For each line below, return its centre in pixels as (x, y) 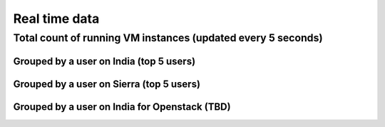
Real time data (56, 19)
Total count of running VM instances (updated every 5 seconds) (168, 38)
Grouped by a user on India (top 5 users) (104, 61)
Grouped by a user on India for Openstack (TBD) (122, 107)
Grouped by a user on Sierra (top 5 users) (107, 84)
